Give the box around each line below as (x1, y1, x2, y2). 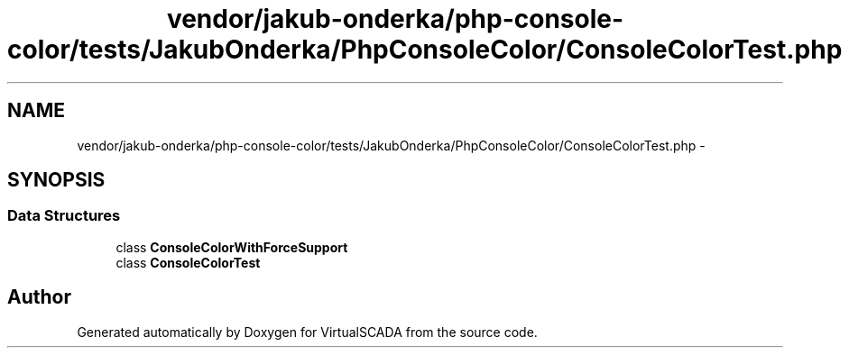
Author (7, 286, 71, 309)
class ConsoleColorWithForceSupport (115, 239, 348, 255)
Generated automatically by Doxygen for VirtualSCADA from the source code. (77, 323, 538, 340)
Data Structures (7, 206, 121, 225)
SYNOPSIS (7, 168, 106, 192)
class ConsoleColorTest (115, 254, 261, 270)
